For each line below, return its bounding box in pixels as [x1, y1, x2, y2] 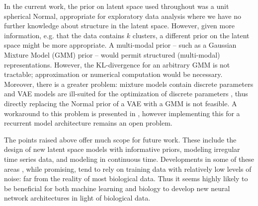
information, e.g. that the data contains [4, 30, 125, 40]
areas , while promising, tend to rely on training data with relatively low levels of [4, 163, 252, 174]
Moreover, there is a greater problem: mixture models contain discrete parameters [4, 78, 254, 89]
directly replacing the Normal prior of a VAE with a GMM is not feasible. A [4, 98, 237, 108]
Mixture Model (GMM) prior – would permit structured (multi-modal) [4, 49, 220, 60]
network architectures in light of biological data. [4, 193, 151, 203]
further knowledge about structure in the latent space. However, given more [4, 20, 235, 31]
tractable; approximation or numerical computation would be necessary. [4, 69, 223, 79]
